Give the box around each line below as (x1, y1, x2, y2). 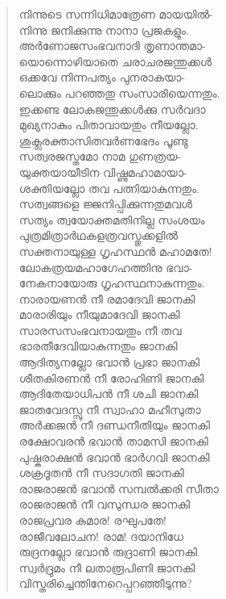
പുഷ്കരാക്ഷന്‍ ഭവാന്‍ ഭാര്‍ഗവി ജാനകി (18, 448, 210, 465)
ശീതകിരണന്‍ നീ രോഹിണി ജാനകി (18, 369, 204, 386)
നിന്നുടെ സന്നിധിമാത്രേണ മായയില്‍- (18, 6, 213, 22)
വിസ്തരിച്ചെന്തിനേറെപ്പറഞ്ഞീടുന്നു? (18, 575, 192, 592)
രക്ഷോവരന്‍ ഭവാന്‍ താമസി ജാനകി (18, 433, 208, 450)
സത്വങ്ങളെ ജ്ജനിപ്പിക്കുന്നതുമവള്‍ (18, 195, 193, 212)
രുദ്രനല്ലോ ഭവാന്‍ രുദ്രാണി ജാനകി (18, 543, 198, 560)
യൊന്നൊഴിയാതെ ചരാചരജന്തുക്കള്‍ (18, 52, 212, 69)
